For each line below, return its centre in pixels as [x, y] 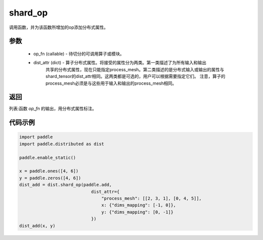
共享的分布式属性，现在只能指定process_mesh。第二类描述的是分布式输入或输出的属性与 [135, 69]
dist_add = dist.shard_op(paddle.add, [66, 185]
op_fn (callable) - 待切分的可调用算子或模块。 [79, 54]
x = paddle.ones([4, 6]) [49, 171]
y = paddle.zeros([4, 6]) [50, 178]
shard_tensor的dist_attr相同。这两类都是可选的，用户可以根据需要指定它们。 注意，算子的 [136, 76]
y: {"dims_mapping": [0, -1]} [138, 212]
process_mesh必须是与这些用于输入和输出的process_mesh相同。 [111, 83]
